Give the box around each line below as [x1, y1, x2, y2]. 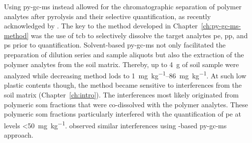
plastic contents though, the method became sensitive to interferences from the [4, 80, 242, 90]
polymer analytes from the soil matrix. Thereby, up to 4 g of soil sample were [4, 59, 239, 69]
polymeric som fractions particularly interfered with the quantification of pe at [4, 109, 241, 119]
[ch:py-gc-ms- [201, 21, 241, 31]
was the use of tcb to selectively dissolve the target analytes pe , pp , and [31, 30, 248, 40]
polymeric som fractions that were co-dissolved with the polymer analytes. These [4, 99, 248, 109]
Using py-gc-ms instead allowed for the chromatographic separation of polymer [4, 1, 242, 11]
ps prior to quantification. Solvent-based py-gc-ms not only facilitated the [4, 40, 226, 50]
